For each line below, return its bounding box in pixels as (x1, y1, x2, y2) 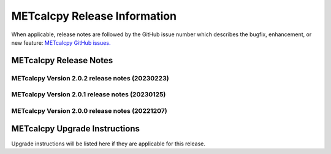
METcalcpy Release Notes (11, 55, 113, 66)
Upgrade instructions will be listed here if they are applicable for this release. (11, 140, 205, 147)
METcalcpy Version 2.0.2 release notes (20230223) (11, 74, 169, 82)
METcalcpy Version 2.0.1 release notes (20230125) (11, 90, 166, 99)
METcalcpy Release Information (11, 9, 177, 23)
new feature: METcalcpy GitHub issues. (11, 39, 111, 46)
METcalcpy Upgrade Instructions (11, 123, 140, 134)
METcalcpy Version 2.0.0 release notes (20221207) (11, 106, 168, 115)
